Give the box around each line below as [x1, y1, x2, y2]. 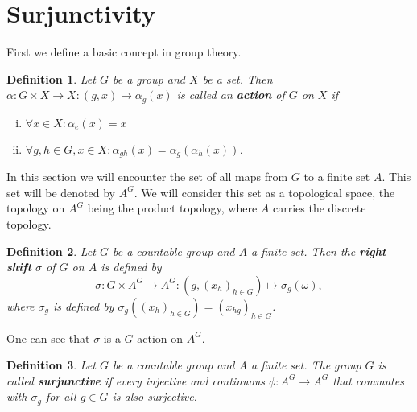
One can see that [6, 329, 90, 346]
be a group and [112, 70, 185, 87]
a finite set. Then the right [251, 242, 386, 259]
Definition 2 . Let [6, 242, 96, 259]
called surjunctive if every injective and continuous [6, 372, 265, 389]
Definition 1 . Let [6, 70, 96, 87]
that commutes [332, 372, 404, 389]
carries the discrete [272, 200, 366, 216]
